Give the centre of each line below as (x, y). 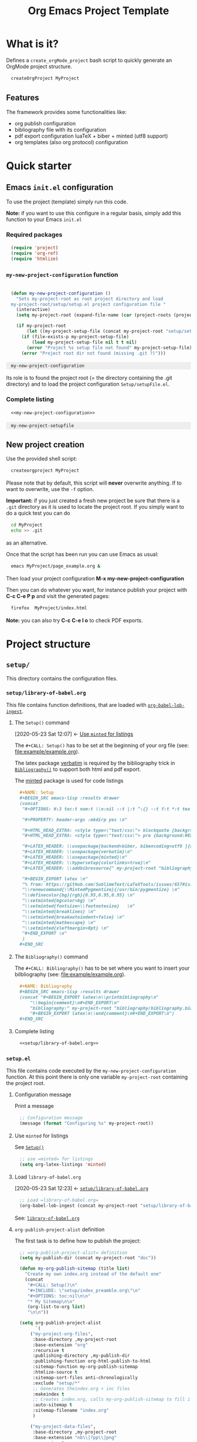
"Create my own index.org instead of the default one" (93, 1274)
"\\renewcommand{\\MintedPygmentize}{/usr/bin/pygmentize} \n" (101, 890)
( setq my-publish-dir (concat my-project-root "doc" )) (88, 1258)
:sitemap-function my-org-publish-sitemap (85, 1367)
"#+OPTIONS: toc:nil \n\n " (59, 1296)
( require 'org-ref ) (35, 253)
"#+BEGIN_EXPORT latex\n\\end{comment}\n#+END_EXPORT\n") (102, 1014)
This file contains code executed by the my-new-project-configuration (91, 1071)
